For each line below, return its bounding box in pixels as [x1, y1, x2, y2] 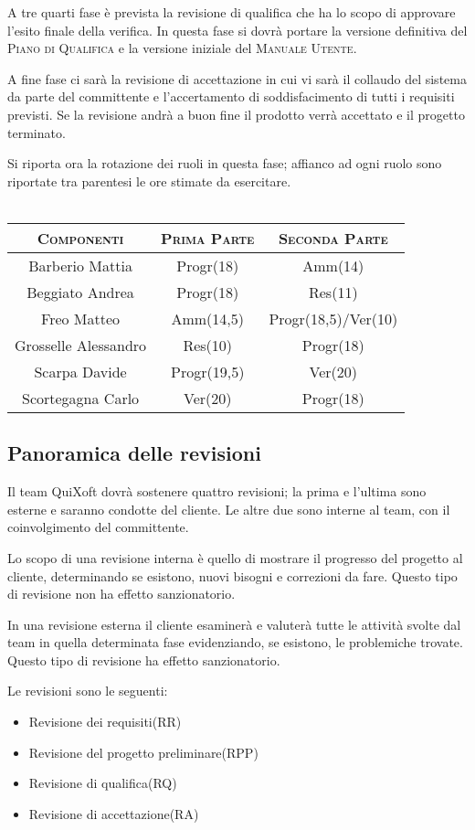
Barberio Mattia [28, 254, 132, 276]
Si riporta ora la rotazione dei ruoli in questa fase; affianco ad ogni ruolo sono [7, 154, 442, 173]
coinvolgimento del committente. [7, 517, 189, 537]
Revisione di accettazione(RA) [28, 803, 199, 823]
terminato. [7, 122, 66, 142]
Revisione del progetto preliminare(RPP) [28, 742, 259, 761]
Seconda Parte [278, 227, 388, 249]
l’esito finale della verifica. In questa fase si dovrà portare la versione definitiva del [7, 20, 468, 39]
